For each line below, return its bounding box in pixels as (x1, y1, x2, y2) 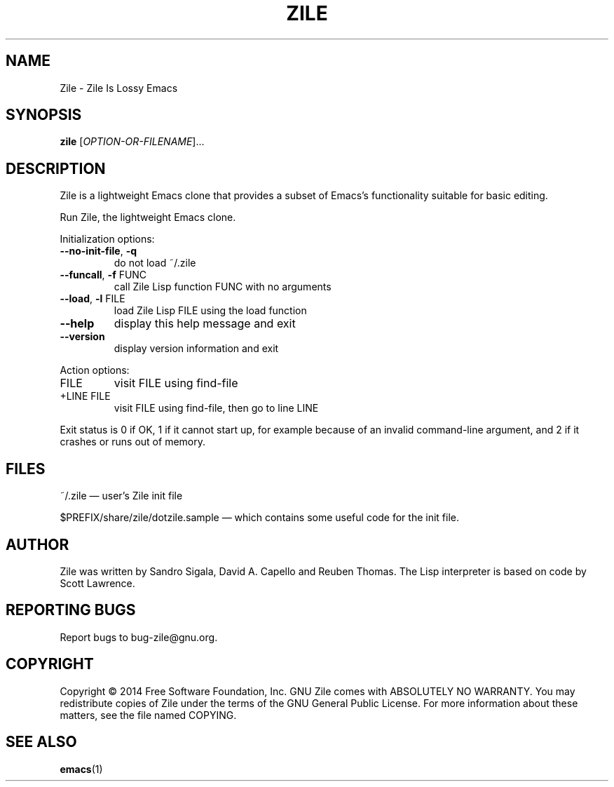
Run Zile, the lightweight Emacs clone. (60, 211, 236, 224)
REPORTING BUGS (6, 601, 136, 619)
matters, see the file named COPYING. (60, 708, 237, 721)
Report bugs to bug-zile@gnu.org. (60, 631, 218, 643)
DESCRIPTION (6, 159, 106, 177)
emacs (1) (60, 762, 103, 775)
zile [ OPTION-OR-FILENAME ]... (60, 135, 205, 148)
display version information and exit (114, 342, 279, 355)
